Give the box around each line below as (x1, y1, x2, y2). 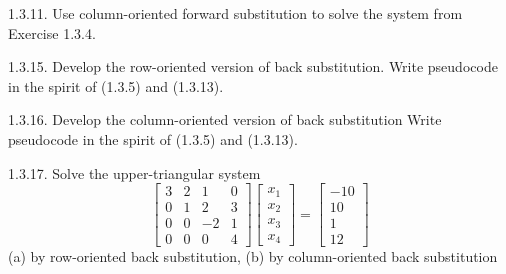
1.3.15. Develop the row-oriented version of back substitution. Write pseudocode (8, 56, 498, 77)
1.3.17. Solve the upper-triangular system (8, 162, 261, 183)
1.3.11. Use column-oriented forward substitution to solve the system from (8, 3, 463, 23)
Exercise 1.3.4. (8, 22, 96, 43)
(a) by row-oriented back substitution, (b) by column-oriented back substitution (8, 246, 498, 267)
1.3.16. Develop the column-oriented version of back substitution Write (8, 109, 442, 130)
